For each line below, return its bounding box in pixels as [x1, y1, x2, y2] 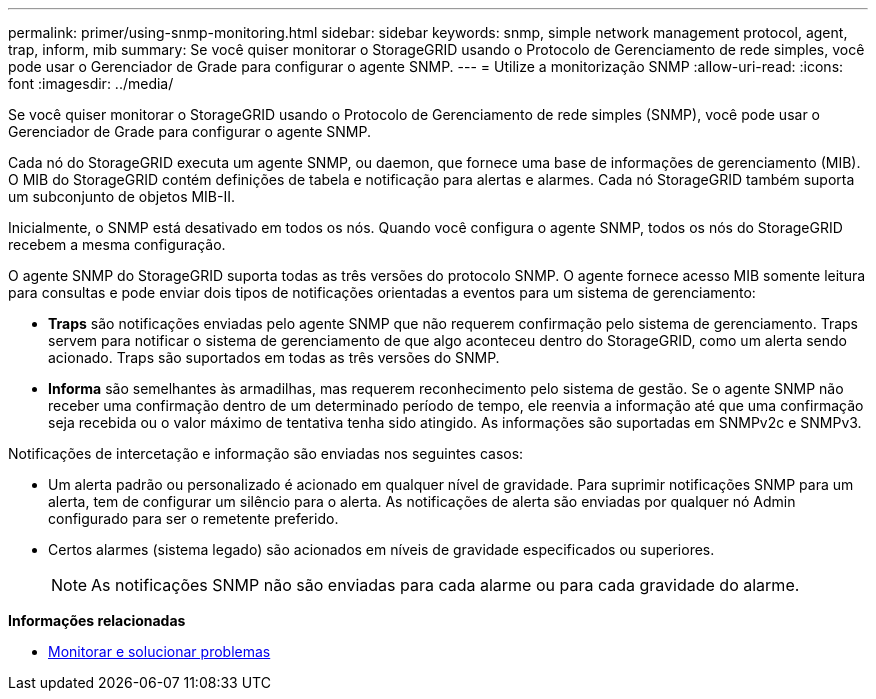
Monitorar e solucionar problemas [48, 643, 271, 660]
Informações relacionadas [8, 612, 186, 629]
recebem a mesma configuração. [8, 236, 226, 253]
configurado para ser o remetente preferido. [48, 510, 339, 527]
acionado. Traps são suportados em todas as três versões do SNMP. [48, 349, 500, 366]
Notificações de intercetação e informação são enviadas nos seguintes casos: [8, 445, 524, 462]
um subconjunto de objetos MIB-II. [8, 188, 236, 205]
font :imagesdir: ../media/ [8, 75, 174, 92]
